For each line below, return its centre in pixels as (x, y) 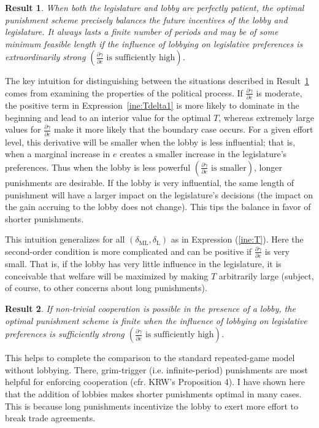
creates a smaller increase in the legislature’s (203, 154)
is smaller (229, 168)
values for (23, 129)
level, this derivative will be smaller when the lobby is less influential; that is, (150, 142)
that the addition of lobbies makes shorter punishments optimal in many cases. (153, 394)
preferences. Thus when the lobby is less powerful (98, 167)
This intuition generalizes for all (65, 239)
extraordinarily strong (45, 57)
